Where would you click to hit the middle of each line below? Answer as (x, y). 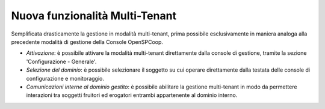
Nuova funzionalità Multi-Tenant (94, 16)
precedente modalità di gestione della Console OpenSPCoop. (87, 42)
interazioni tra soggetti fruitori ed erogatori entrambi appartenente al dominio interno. (132, 95)
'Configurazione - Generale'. (61, 61)
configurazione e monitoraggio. (65, 78)
